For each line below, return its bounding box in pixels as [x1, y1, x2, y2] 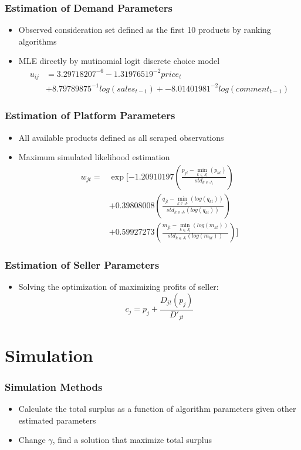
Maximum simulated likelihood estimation [18, 151, 170, 163]
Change [18, 434, 46, 446]
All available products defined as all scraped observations [18, 131, 224, 143]
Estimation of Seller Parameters [5, 257, 160, 272]
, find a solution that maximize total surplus [52, 434, 212, 446]
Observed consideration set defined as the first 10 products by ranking [18, 23, 271, 36]
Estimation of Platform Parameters [5, 108, 175, 123]
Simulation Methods [5, 379, 103, 394]
